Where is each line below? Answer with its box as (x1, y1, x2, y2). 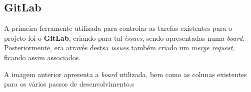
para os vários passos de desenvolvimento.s (4, 79, 134, 89)
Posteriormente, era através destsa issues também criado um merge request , (4, 42, 235, 53)
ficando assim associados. (4, 52, 81, 62)
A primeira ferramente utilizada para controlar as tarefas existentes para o (4, 23, 232, 33)
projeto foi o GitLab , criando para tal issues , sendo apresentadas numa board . (4, 32, 245, 43)
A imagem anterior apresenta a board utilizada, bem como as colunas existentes (4, 69, 247, 79)
